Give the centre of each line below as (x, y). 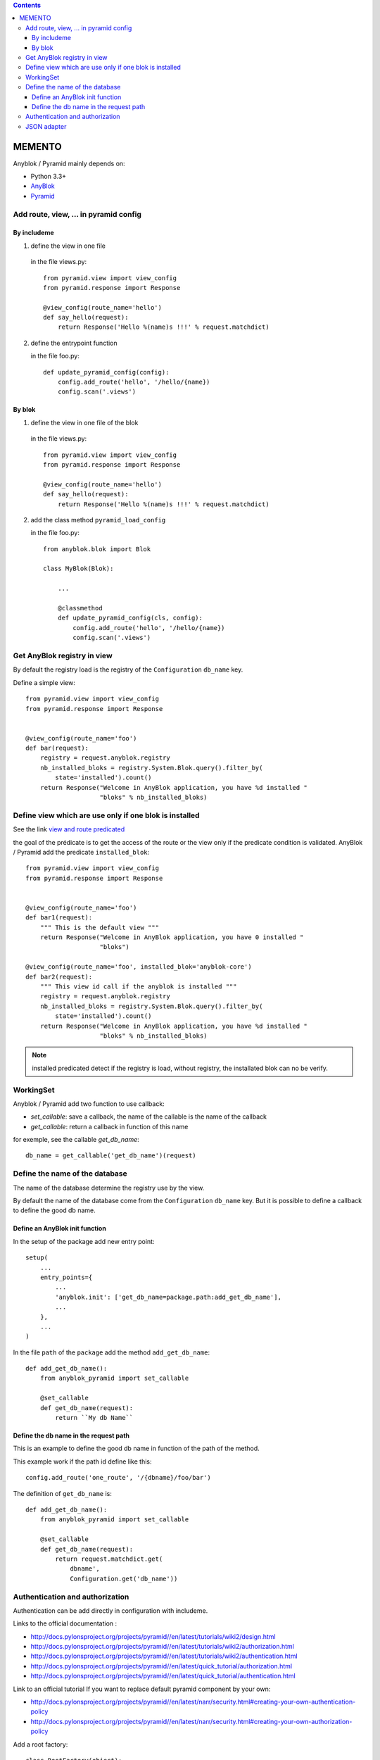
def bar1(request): (59, 918)
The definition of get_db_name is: (62, 1493)
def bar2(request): (59, 976)
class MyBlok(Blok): (78, 569)
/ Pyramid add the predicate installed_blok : (81, 852)
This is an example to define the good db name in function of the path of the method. (136, 1448)
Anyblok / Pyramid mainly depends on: (69, 163)
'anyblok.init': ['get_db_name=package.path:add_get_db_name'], (168, 1297)
